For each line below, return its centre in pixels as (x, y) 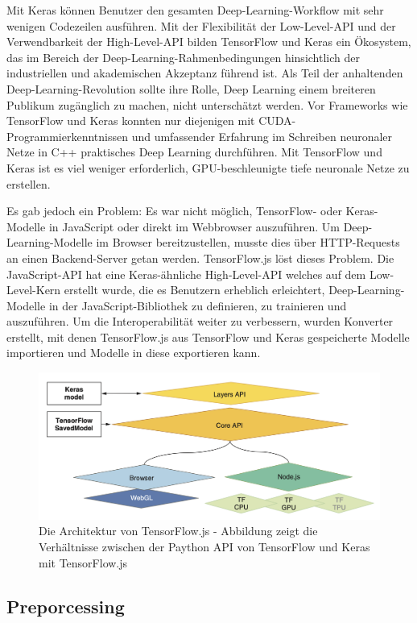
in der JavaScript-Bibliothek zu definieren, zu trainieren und (198, 305)
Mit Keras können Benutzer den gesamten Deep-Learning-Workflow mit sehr (195, 10)
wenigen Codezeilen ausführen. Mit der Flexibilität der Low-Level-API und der (201, 25)
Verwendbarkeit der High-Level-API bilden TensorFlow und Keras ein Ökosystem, (209, 42)
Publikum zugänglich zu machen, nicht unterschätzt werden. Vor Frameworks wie (207, 104)
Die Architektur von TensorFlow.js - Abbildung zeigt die (178, 531)
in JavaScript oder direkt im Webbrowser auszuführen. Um (194, 226)
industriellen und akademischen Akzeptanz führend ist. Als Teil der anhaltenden (205, 73)
